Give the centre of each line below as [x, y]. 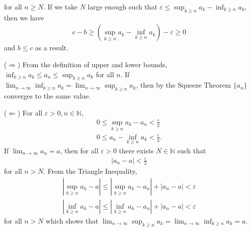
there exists [136, 150]
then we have [24, 17]
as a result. [52, 48]
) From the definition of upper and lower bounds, [92, 64]
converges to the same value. [47, 96]
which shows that [72, 221]
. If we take [61, 6]
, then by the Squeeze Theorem [183, 85]
